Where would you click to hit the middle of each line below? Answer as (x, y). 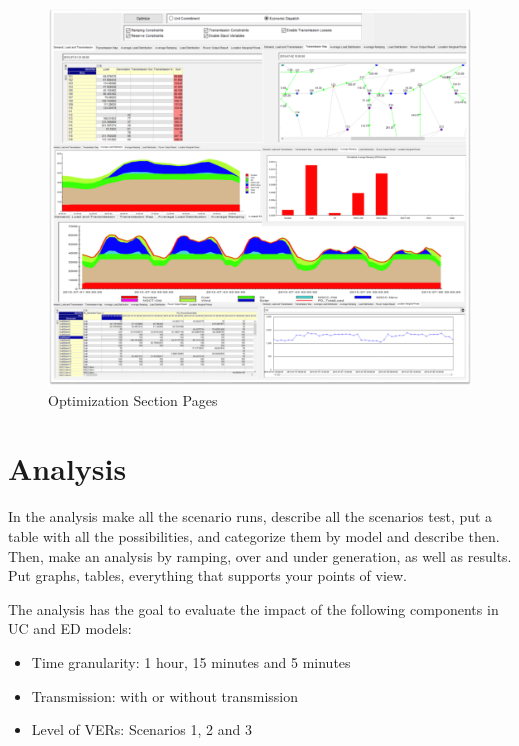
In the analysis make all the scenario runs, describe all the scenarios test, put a (250, 516)
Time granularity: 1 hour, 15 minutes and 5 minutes (191, 661)
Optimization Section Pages (133, 399)
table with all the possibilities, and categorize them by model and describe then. (254, 535)
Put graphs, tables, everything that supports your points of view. (208, 575)
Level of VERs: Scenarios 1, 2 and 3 (141, 729)
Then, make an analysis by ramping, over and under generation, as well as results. (260, 555)
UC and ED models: (70, 628)
